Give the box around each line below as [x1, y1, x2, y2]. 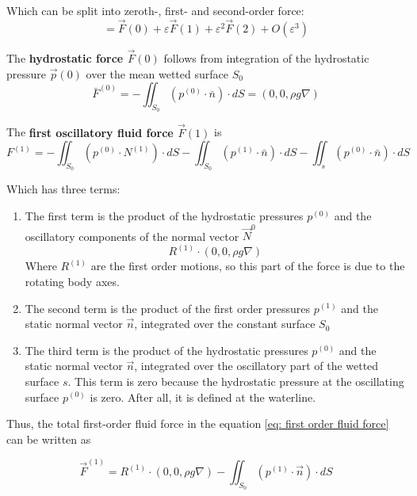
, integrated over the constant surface [134, 315, 316, 332]
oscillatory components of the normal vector [25, 227, 239, 244]
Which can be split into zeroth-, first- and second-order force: [6, 2, 304, 18]
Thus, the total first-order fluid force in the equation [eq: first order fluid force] [6, 415, 389, 432]
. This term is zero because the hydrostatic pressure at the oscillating [67, 372, 404, 389]
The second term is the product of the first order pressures [25, 300, 311, 316]
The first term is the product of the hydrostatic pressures [25, 208, 304, 224]
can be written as [6, 430, 91, 447]
